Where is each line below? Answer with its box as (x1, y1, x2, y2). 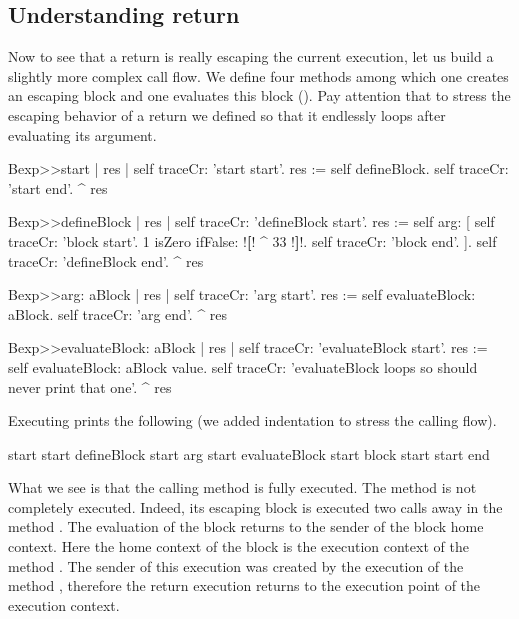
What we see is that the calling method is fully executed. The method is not (8, 477, 477, 498)
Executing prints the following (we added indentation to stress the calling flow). (8, 410, 497, 431)
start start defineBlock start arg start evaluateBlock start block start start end (8, 443, 490, 464)
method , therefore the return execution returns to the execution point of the (8, 575, 481, 596)
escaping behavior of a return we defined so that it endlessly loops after (8, 104, 446, 125)
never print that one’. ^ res (8, 376, 172, 397)
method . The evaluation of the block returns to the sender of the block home (8, 516, 484, 537)
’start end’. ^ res (8, 177, 108, 198)
